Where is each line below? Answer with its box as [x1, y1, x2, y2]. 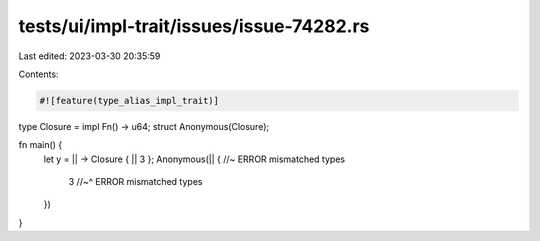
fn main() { [18, 139, 63, 151]
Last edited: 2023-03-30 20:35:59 [18, 50, 161, 62]
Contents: [18, 68, 59, 80]
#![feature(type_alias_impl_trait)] [39, 95, 220, 106]
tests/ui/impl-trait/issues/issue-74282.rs [18, 15, 370, 37]
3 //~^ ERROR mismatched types [68, 176, 203, 188]
